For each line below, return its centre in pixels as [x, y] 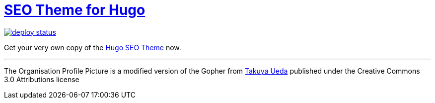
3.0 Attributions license [42, 79]
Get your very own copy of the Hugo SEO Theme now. [93, 47]
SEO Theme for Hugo [75, 10]
